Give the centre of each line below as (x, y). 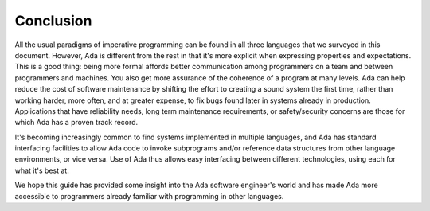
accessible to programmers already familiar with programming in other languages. (149, 196)
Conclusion (53, 21)
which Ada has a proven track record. (76, 123)
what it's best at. (42, 170)
